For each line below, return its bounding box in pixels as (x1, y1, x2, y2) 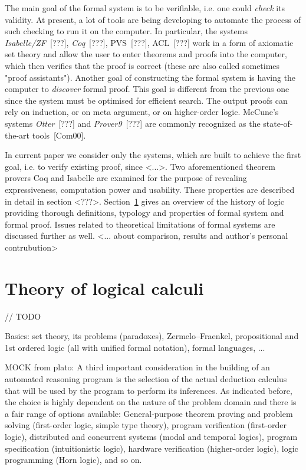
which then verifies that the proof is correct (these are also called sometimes (5, 59, 280, 71)
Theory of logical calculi (5, 275, 204, 300)
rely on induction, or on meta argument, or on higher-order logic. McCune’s (5, 106, 279, 118)
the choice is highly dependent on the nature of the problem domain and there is (5, 396, 297, 408)
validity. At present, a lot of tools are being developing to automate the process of (5, 13, 301, 25)
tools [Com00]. (32, 129, 86, 141)
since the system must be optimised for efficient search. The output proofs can (5, 94, 288, 106)
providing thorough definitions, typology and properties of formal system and (5, 206, 284, 219)
